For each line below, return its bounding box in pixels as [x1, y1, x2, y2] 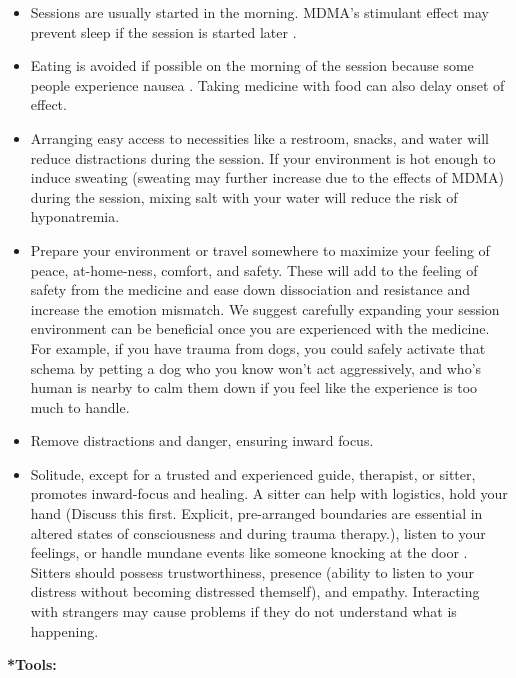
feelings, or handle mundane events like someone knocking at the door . [30, 542, 468, 563]
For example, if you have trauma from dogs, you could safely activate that [30, 337, 486, 358]
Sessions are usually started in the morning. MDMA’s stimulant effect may [30, 2, 489, 22]
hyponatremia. [30, 206, 120, 227]
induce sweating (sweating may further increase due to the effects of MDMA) [30, 167, 504, 188]
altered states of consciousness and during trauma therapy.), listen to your [30, 522, 486, 543]
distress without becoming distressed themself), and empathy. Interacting [30, 581, 480, 602]
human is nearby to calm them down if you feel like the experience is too [30, 377, 478, 398]
